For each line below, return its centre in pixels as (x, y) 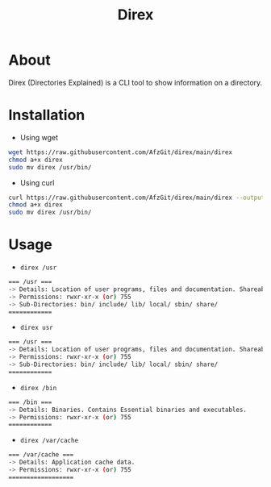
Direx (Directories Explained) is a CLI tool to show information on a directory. (135, 82)
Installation (47, 115)
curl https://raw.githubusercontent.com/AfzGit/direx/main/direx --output (137, 198)
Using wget (39, 137)
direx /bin (38, 388)
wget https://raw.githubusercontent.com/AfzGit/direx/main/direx (120, 152)
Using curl (37, 182)
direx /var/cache (49, 441)
